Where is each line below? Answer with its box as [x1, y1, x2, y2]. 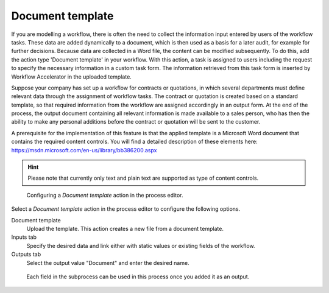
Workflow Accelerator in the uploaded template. [11, 73, 132, 80]
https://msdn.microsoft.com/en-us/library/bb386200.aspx [11, 146, 157, 154]
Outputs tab [11, 250, 41, 258]
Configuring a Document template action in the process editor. [26, 191, 183, 199]
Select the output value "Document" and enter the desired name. [26, 259, 189, 266]
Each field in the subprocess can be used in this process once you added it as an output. [26, 273, 250, 280]
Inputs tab [11, 233, 37, 241]
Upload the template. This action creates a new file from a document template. [26, 225, 224, 232]
